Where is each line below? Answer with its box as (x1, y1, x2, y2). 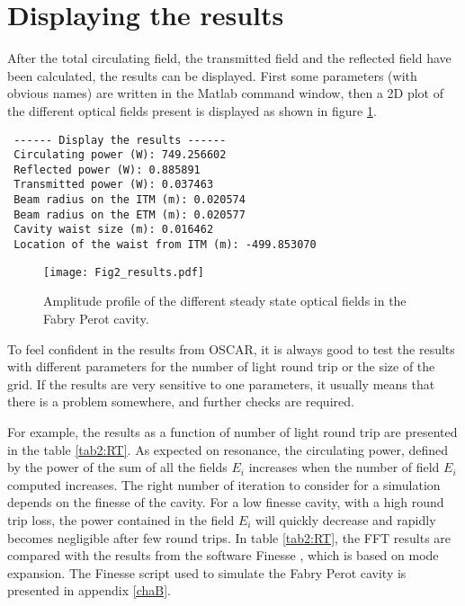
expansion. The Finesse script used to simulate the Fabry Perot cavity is (7, 563, 407, 582)
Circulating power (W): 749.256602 (13, 148, 227, 162)
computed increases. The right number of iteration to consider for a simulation (7, 475, 441, 494)
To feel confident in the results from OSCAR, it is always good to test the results (7, 339, 455, 358)
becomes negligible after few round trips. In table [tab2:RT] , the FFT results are (7, 528, 452, 547)
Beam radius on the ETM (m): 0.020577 (13, 208, 246, 221)
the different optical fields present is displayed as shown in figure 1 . (7, 101, 377, 120)
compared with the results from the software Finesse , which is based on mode (7, 546, 439, 565)
